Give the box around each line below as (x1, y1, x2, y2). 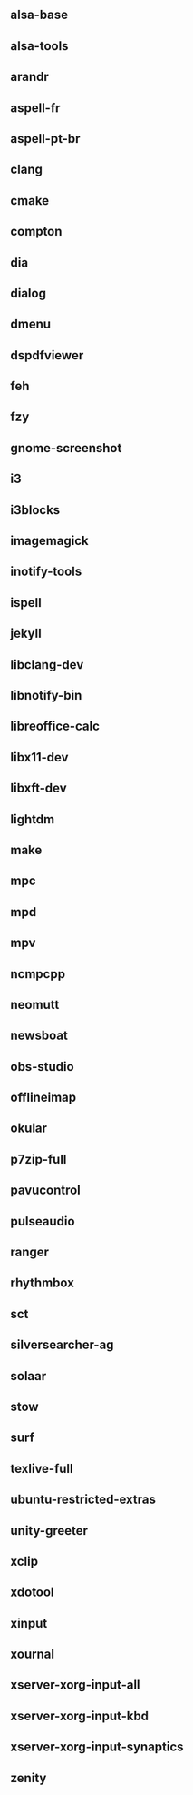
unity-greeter (10, 1523, 89, 1538)
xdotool (10, 1585, 54, 1600)
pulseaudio (10, 1214, 75, 1229)
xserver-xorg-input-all (10, 1678, 140, 1693)
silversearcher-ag (10, 1337, 114, 1353)
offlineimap (10, 1090, 76, 1105)
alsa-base (10, 7, 69, 23)
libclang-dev (10, 657, 84, 672)
